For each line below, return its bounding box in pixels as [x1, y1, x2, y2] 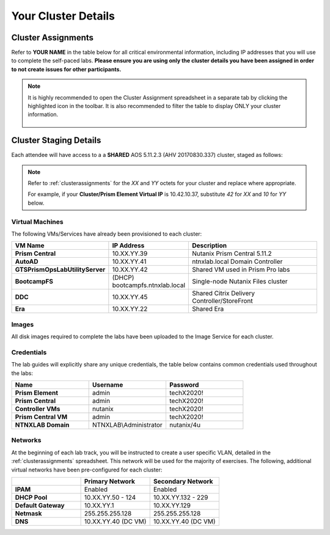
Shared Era [192, 305, 224, 313]
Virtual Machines [11, 217, 64, 226]
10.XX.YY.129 [153, 501, 191, 509]
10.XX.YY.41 [112, 257, 147, 266]
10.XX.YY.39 [112, 249, 148, 258]
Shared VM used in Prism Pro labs [192, 266, 290, 274]
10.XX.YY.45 [112, 293, 148, 302]
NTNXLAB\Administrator [92, 421, 163, 429]
